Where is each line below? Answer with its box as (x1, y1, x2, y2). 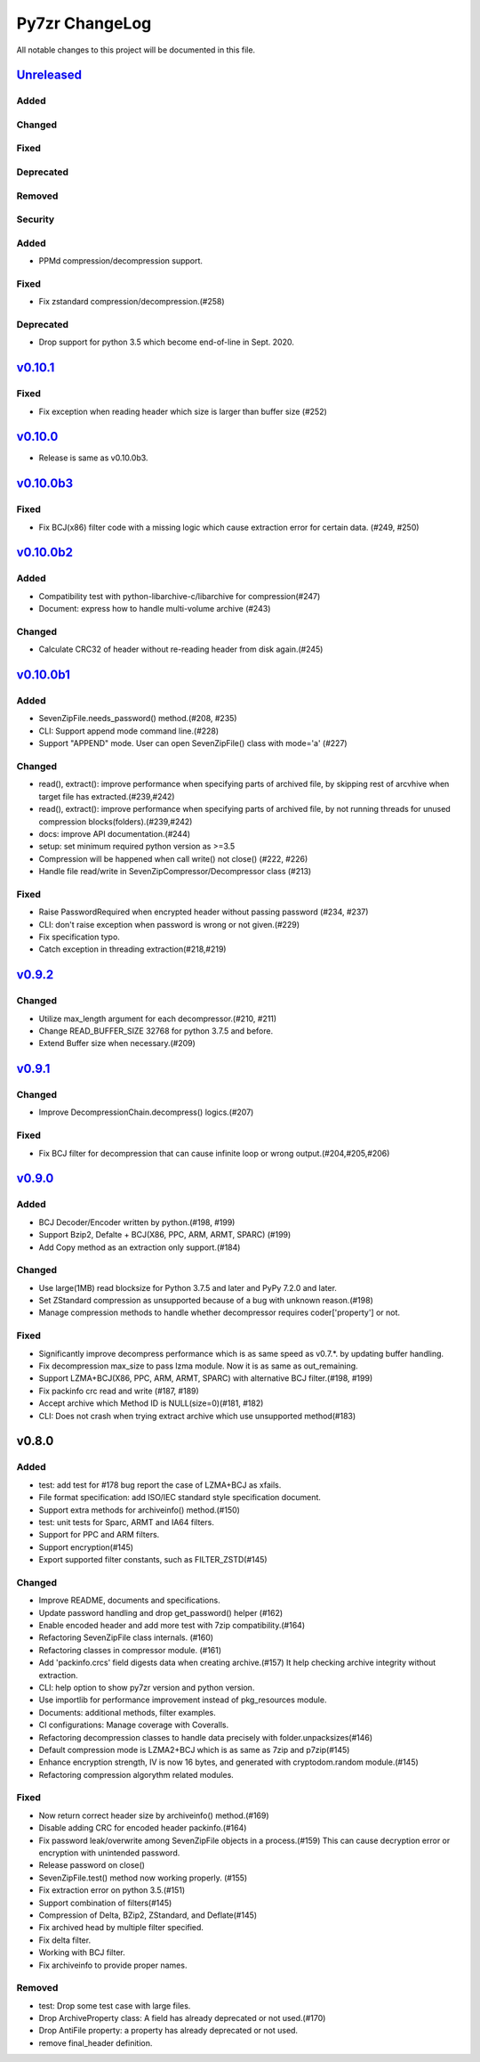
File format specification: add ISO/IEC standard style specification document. (38, 1492, 322, 1503)
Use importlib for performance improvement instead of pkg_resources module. (38, 1694, 327, 1705)
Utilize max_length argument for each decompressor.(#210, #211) (38, 1013, 277, 1024)
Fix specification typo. (38, 931, 120, 942)
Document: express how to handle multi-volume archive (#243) (38, 604, 271, 614)
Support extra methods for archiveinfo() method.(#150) (38, 1505, 240, 1515)
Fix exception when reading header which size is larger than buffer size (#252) (38, 406, 328, 417)
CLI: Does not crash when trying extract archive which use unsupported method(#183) (38, 1410, 356, 1421)
